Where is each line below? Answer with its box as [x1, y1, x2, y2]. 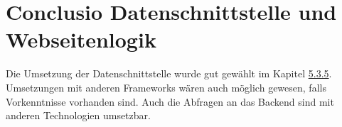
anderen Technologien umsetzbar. [6, 108, 151, 123]
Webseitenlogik [6, 25, 156, 54]
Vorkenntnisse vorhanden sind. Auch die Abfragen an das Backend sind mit [6, 94, 334, 109]
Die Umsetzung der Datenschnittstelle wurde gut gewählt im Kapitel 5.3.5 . [6, 66, 332, 81]
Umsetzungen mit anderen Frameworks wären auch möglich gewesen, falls [6, 79, 326, 94]
